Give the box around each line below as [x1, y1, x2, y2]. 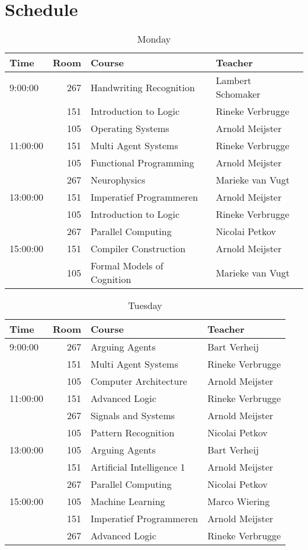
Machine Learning [90, 494, 165, 509]
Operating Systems [90, 121, 169, 136]
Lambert [216, 73, 252, 88]
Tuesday [128, 298, 162, 313]
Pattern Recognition [90, 426, 175, 440]
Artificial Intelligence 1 [90, 460, 185, 474]
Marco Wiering [207, 494, 270, 509]
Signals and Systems [90, 409, 175, 423]
